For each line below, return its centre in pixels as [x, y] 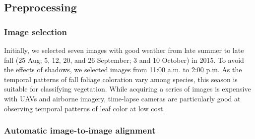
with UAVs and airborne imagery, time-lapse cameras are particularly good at [122, 98]
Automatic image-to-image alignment [80, 130]
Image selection [35, 31]
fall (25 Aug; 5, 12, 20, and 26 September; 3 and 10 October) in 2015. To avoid [124, 60]
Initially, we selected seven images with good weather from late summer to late [124, 50]
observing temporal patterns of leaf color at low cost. [85, 108]
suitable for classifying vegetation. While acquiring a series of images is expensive [127, 89]
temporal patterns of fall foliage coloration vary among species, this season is [121, 79]
